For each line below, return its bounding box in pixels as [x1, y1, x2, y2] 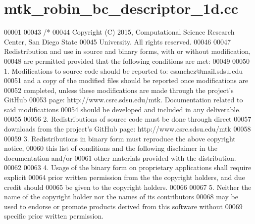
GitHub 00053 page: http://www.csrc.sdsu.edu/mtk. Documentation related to [4, 94, 243, 105]
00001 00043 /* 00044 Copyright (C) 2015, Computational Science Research [4, 27, 235, 37]
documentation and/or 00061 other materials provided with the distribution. [4, 152, 236, 163]
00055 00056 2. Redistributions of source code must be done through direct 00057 [4, 114, 252, 124]
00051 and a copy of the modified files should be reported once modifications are [4, 75, 249, 86]
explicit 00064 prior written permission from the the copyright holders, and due [4, 172, 245, 182]
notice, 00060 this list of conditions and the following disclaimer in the [4, 143, 217, 153]
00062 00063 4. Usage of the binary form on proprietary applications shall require [4, 162, 252, 173]
